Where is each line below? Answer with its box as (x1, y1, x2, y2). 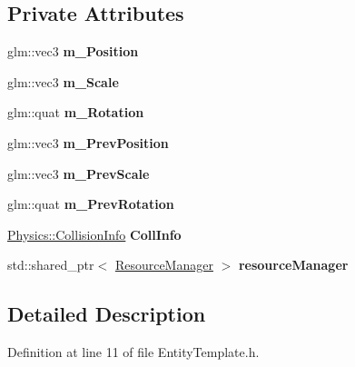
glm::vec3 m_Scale (7, 72, 119, 91)
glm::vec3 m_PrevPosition (7, 133, 169, 152)
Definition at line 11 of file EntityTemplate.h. (7, 342, 260, 362)
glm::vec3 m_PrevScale (7, 164, 150, 183)
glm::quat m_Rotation (7, 103, 144, 122)
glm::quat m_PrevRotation (7, 194, 174, 213)
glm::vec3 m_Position (7, 42, 139, 61)
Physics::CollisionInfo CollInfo (7, 224, 182, 243)
